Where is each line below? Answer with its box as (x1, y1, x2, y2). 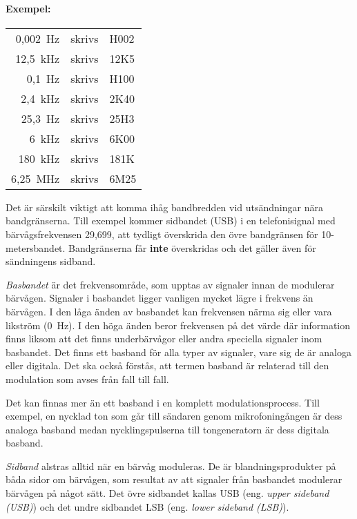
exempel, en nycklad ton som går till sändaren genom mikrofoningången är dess (6, 409, 342, 423)
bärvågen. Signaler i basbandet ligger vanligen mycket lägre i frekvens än (6, 291, 313, 305)
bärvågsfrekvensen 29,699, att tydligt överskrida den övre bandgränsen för (6, 226, 318, 241)
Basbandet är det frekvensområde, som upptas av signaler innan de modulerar (6, 277, 335, 291)
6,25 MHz (11, 170, 60, 186)
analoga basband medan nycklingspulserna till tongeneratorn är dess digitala (6, 422, 329, 436)
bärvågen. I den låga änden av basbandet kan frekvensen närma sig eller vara (6, 304, 332, 318)
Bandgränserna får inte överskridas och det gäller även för (68, 240, 316, 255)
